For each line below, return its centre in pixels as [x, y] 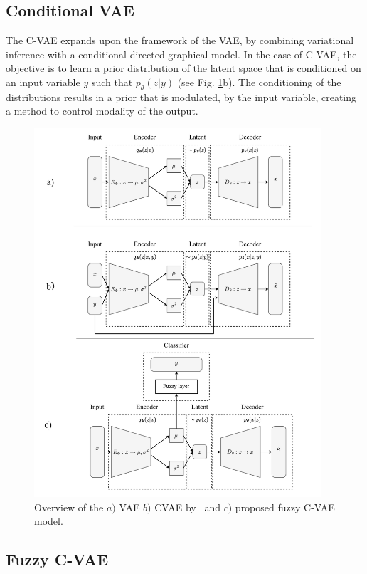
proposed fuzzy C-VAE [285, 507]
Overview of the [69, 507]
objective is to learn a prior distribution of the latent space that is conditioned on [183, 68]
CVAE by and [187, 507]
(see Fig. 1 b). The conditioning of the [259, 82]
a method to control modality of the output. [102, 111]
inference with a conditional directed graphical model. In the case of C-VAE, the [181, 54]
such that [112, 82]
